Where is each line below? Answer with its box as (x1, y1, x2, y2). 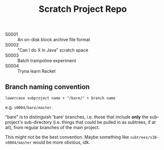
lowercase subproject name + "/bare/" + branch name (5, 96, 116, 100)
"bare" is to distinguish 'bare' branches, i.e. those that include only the (5, 114, 149, 120)
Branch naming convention (5, 83, 90, 91)
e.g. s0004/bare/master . (5, 104, 53, 110)
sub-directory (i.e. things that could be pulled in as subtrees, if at (24, 119, 156, 125)
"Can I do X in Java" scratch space (17, 47, 89, 53)
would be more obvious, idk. (33, 140, 90, 145)
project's (5, 119, 23, 125)
